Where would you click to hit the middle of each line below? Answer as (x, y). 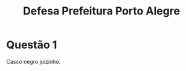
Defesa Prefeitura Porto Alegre (101, 11)
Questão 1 (32, 45)
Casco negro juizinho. (34, 61)
